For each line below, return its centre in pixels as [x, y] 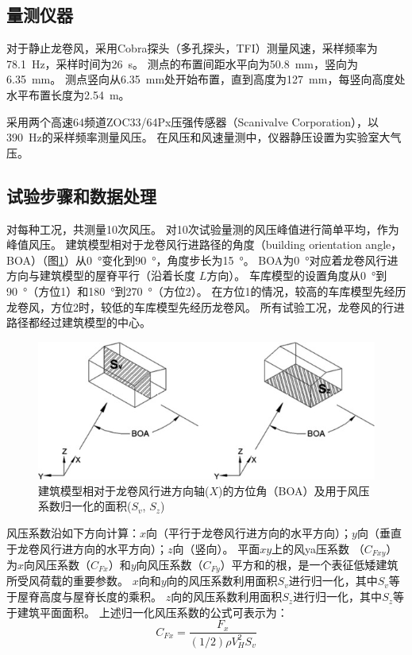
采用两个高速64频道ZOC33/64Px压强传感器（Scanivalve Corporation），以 [193, 121]
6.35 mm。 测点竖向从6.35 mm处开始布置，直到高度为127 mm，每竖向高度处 [206, 79]
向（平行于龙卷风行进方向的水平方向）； [249, 532]
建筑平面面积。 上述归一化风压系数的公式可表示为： [152, 612]
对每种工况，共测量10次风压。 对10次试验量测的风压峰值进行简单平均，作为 [203, 229]
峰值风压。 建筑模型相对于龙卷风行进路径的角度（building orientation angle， [204, 244]
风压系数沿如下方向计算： [73, 532]
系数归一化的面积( [85, 506]
